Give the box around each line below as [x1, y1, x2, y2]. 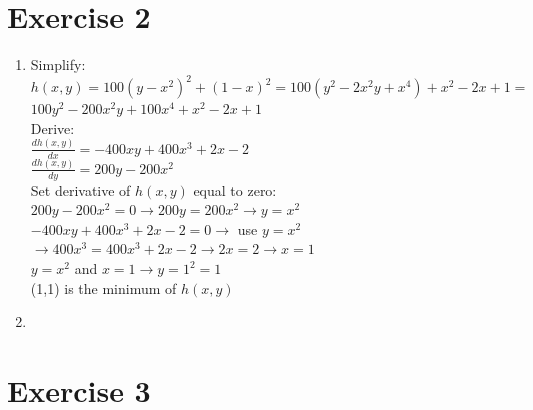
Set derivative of [30, 179, 131, 200]
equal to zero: [193, 179, 277, 200]
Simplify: [30, 54, 86, 75]
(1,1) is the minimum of [30, 277, 177, 298]
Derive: [30, 117, 75, 138]
